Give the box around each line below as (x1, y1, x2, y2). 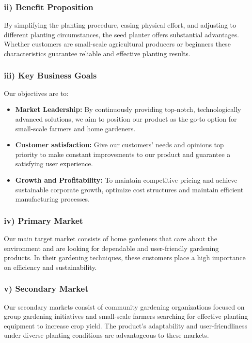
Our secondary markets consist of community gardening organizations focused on (4, 301, 245, 312)
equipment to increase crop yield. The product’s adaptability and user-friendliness (4, 320, 247, 330)
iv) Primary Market (4, 214, 83, 226)
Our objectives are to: (4, 88, 69, 98)
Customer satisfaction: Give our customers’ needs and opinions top (15, 140, 224, 150)
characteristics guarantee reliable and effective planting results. (4, 48, 190, 58)
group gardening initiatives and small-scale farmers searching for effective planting (4, 311, 248, 321)
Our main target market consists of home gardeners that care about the (4, 233, 217, 243)
